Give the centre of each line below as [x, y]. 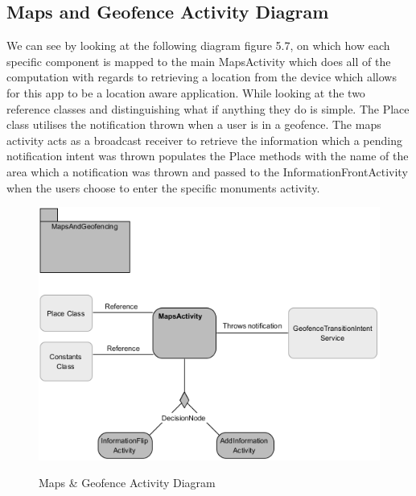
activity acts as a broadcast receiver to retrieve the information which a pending [204, 140]
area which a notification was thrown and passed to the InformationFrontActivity [207, 171]
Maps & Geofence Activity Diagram [127, 483]
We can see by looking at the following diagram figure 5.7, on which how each [198, 45]
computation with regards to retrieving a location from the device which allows [202, 77]
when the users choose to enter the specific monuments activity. [163, 187]
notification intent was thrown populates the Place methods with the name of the [208, 156]
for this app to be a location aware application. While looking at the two [186, 92]
